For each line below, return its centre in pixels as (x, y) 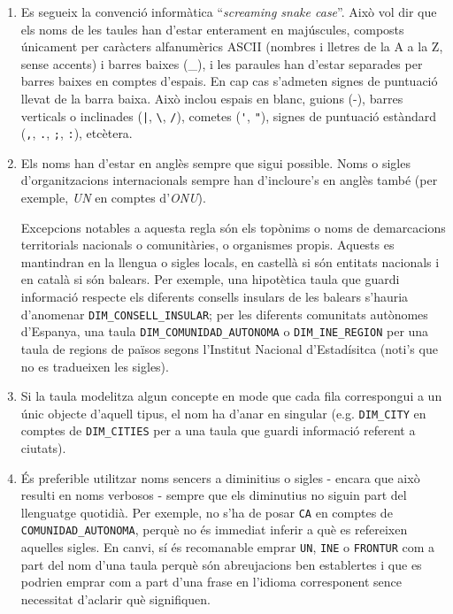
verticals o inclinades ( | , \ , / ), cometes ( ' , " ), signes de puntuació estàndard (229, 115)
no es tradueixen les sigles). (95, 366)
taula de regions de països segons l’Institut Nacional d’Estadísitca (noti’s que (229, 348)
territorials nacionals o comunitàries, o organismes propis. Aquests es (207, 245)
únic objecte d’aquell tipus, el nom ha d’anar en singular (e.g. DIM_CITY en (223, 413)
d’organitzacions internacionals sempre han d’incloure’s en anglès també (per (229, 180)
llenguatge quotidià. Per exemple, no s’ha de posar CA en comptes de (207, 512)
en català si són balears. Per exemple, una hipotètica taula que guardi (210, 279)
